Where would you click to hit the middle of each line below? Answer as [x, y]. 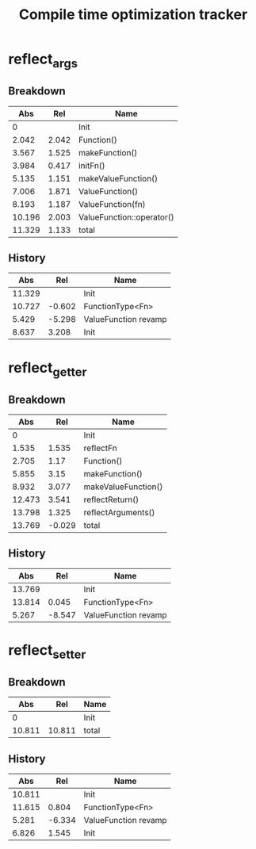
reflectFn [100, 448]
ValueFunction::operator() [126, 217]
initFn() [92, 166]
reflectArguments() [119, 512]
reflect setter [47, 652]
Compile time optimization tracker [133, 15]
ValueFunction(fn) [112, 204]
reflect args [43, 60]
